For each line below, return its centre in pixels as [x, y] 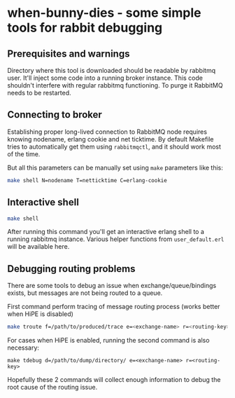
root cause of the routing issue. [52, 387]
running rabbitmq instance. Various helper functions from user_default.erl [116, 239]
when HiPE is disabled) [40, 314]
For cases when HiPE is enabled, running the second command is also [108, 341]
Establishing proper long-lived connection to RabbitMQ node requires [107, 132]
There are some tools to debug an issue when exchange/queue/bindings [112, 286]
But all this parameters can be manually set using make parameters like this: [115, 167]
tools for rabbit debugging [85, 28]
